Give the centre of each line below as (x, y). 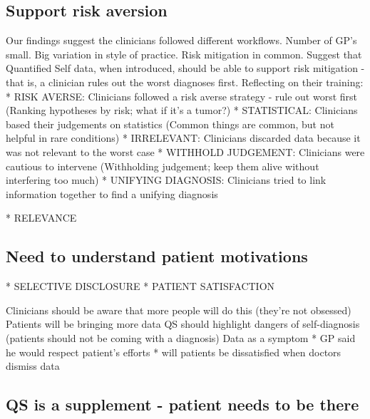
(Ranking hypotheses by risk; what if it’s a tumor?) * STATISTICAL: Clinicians (182, 110)
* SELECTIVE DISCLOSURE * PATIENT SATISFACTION (140, 286)
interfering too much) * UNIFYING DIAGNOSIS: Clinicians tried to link (166, 180)
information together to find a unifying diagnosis (112, 193)
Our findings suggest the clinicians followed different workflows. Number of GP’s (181, 40)
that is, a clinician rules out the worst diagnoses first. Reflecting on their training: (185, 82)
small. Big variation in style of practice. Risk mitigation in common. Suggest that (184, 54)
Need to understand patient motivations (157, 256)
